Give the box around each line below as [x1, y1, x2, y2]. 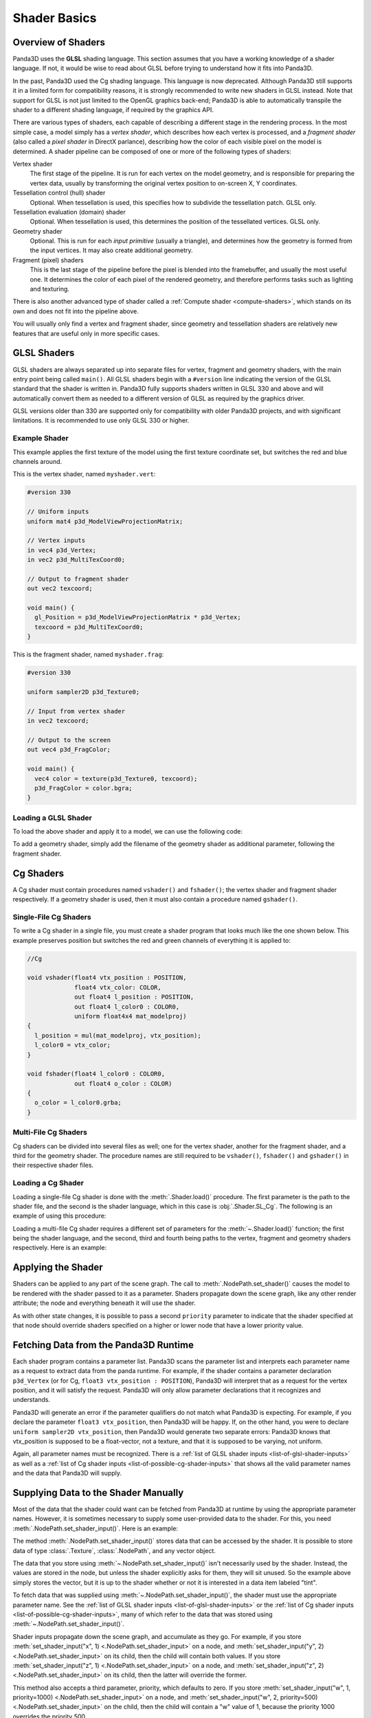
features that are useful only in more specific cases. [12, 329, 160, 337]
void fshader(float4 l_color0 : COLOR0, [27, 1070, 165, 1078]
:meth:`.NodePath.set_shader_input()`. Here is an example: [12, 1524, 179, 1532]
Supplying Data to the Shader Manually [12, 1486, 184, 1498]
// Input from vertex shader [27, 707, 126, 715]
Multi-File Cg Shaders [12, 1128, 87, 1137]
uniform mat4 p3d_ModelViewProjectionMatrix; [27, 517, 183, 525]
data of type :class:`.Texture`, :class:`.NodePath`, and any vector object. [12, 1546, 216, 1554]
